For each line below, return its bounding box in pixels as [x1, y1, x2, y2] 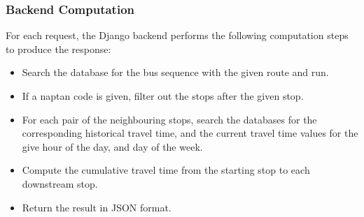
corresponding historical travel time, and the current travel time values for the [22, 126, 358, 140]
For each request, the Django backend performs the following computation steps [6, 28, 349, 43]
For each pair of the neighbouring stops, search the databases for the [22, 112, 317, 126]
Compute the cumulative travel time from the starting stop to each [22, 163, 310, 177]
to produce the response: [6, 41, 111, 56]
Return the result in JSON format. [22, 200, 171, 214]
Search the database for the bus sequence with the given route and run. [22, 65, 329, 80]
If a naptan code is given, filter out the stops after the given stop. [22, 89, 304, 103]
